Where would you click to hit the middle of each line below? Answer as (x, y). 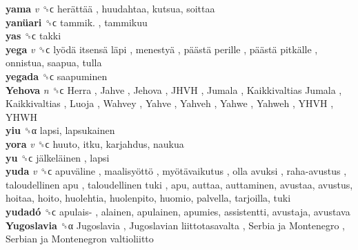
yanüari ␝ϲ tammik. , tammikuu (77, 22)
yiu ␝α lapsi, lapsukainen (60, 130)
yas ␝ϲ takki (33, 36)
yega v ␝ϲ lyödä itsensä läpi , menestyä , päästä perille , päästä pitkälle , (162, 49)
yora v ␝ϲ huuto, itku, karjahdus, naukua (95, 143)
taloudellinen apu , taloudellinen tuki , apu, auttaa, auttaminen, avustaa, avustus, (179, 184)
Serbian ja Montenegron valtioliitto (80, 239)
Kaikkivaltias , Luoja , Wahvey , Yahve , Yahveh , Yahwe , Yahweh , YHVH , (170, 103)
